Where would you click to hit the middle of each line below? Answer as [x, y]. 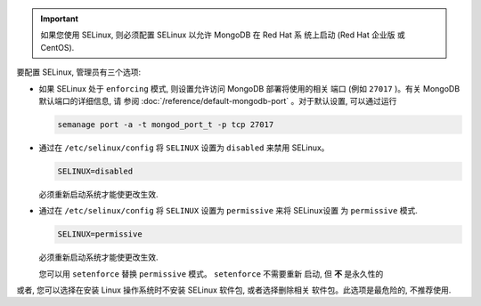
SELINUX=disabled [95, 171]
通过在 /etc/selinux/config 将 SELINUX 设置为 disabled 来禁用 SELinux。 [184, 148]
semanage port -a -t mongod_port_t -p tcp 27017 [166, 124]
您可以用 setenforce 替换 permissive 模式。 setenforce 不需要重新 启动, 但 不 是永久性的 [211, 274]
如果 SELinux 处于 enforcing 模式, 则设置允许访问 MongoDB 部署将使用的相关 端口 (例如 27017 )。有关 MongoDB [249, 88]
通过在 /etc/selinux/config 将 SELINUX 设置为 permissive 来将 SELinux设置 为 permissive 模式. [228, 211]
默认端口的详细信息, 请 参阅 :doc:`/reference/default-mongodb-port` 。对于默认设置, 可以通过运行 [218, 101]
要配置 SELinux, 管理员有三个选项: [79, 72]
